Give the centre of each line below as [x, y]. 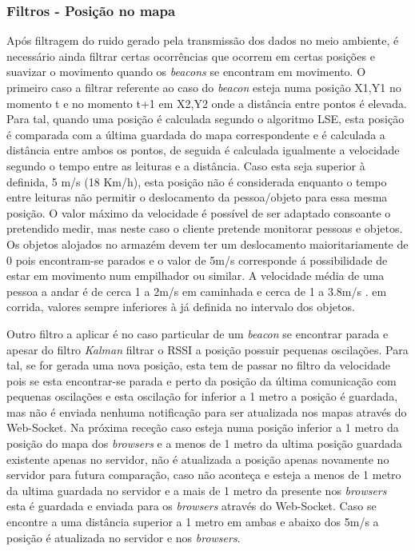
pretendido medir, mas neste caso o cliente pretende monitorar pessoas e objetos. [205, 228]
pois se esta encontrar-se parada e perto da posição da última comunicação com [202, 380]
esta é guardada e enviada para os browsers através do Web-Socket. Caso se [192, 506]
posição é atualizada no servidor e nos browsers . [124, 537]
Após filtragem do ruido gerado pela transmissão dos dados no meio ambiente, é [203, 40]
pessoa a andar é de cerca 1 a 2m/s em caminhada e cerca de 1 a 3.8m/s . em [197, 291]
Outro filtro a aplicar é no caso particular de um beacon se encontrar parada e [198, 333]
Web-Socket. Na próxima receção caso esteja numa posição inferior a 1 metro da [203, 427]
